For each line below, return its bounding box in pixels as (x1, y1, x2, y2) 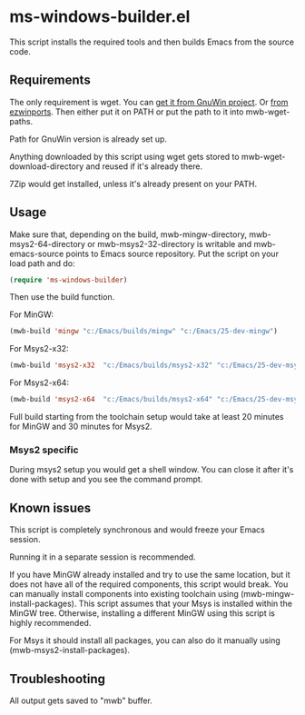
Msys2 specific (9, 443, 79, 456)
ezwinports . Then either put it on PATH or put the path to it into (9, 106, 244, 117)
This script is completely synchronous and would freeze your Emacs (9, 524, 265, 535)
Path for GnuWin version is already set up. (9, 134, 168, 144)
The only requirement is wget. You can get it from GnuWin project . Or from (9, 96, 289, 107)
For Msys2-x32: (9, 343, 70, 354)
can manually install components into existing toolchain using (9, 589, 239, 600)
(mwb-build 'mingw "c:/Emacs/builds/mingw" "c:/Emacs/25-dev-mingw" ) (9, 327, 279, 336)
